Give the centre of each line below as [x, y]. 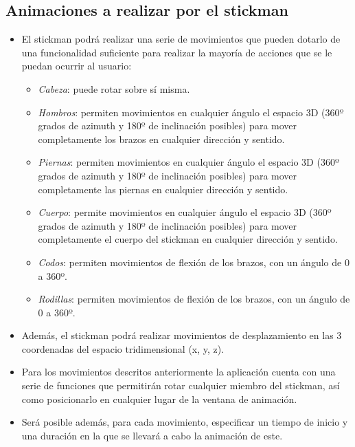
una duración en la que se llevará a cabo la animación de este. [152, 435]
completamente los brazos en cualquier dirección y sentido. [161, 139]
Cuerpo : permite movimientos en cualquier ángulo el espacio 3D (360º [185, 212]
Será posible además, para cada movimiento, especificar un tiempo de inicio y [185, 422]
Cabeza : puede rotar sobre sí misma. [114, 88]
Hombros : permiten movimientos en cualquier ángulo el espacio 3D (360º [191, 112]
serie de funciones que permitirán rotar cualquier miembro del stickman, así [181, 385]
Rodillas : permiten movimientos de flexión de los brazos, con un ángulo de [194, 299]
